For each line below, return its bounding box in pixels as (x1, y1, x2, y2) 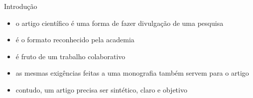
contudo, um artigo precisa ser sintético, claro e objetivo (15, 84, 187, 95)
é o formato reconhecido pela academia (15, 34, 134, 45)
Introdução (4, 1, 37, 11)
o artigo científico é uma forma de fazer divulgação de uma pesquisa (15, 17, 224, 28)
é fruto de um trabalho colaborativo (15, 51, 126, 61)
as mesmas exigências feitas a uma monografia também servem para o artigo (15, 68, 249, 78)
